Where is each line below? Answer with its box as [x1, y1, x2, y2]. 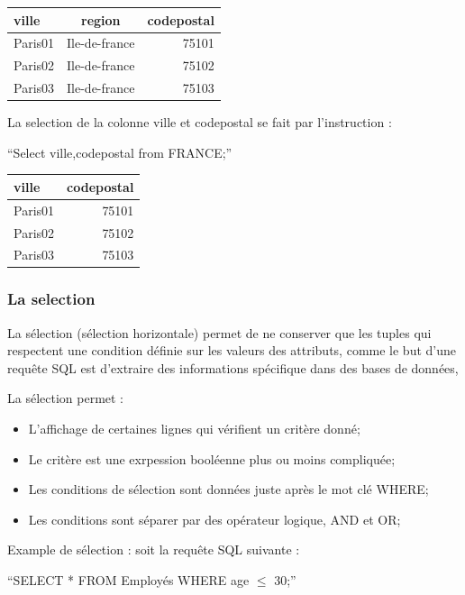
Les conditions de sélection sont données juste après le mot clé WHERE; [28, 480, 429, 499]
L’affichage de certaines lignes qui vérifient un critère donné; [28, 419, 360, 438]
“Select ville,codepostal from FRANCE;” [7, 142, 232, 161]
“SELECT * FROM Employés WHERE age [7, 571, 250, 589]
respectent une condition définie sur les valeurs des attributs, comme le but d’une [7, 341, 456, 360]
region [81, 10, 121, 29]
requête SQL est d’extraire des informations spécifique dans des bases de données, [7, 358, 459, 377]
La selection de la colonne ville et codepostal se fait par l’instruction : [7, 113, 392, 132]
